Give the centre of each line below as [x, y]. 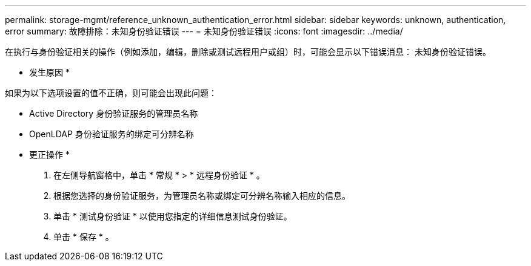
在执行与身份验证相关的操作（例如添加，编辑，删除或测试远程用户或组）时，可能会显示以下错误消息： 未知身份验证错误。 [248, 52]
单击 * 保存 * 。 [84, 237]
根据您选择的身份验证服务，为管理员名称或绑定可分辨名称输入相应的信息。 [202, 196]
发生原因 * [49, 72]
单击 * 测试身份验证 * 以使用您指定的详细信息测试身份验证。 [173, 216]
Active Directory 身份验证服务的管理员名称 [114, 113]
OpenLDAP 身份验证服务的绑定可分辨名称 [112, 134]
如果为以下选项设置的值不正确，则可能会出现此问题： [111, 93]
